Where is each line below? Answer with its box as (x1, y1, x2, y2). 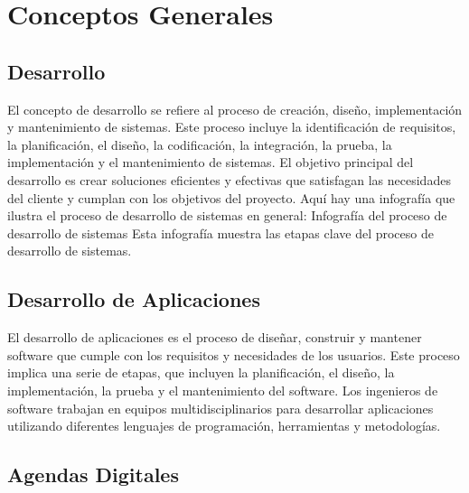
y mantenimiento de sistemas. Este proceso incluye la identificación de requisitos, (7, 117, 456, 136)
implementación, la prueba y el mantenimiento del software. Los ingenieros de (7, 380, 438, 399)
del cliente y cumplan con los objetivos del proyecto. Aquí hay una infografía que (7, 188, 455, 207)
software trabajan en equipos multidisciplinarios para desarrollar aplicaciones (7, 398, 434, 417)
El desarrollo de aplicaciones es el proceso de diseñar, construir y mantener (7, 328, 422, 347)
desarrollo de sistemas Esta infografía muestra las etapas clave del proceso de (7, 223, 434, 242)
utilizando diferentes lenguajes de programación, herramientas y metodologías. (7, 416, 441, 435)
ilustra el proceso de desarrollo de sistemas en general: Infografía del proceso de (7, 206, 447, 225)
